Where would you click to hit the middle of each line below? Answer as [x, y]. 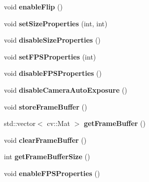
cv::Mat [58, 123]
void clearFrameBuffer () [45, 140]
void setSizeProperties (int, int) [56, 23]
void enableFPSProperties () [52, 173]
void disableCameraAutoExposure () [66, 90]
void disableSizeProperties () [52, 40]
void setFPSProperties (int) [50, 56]
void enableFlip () [33, 6]
